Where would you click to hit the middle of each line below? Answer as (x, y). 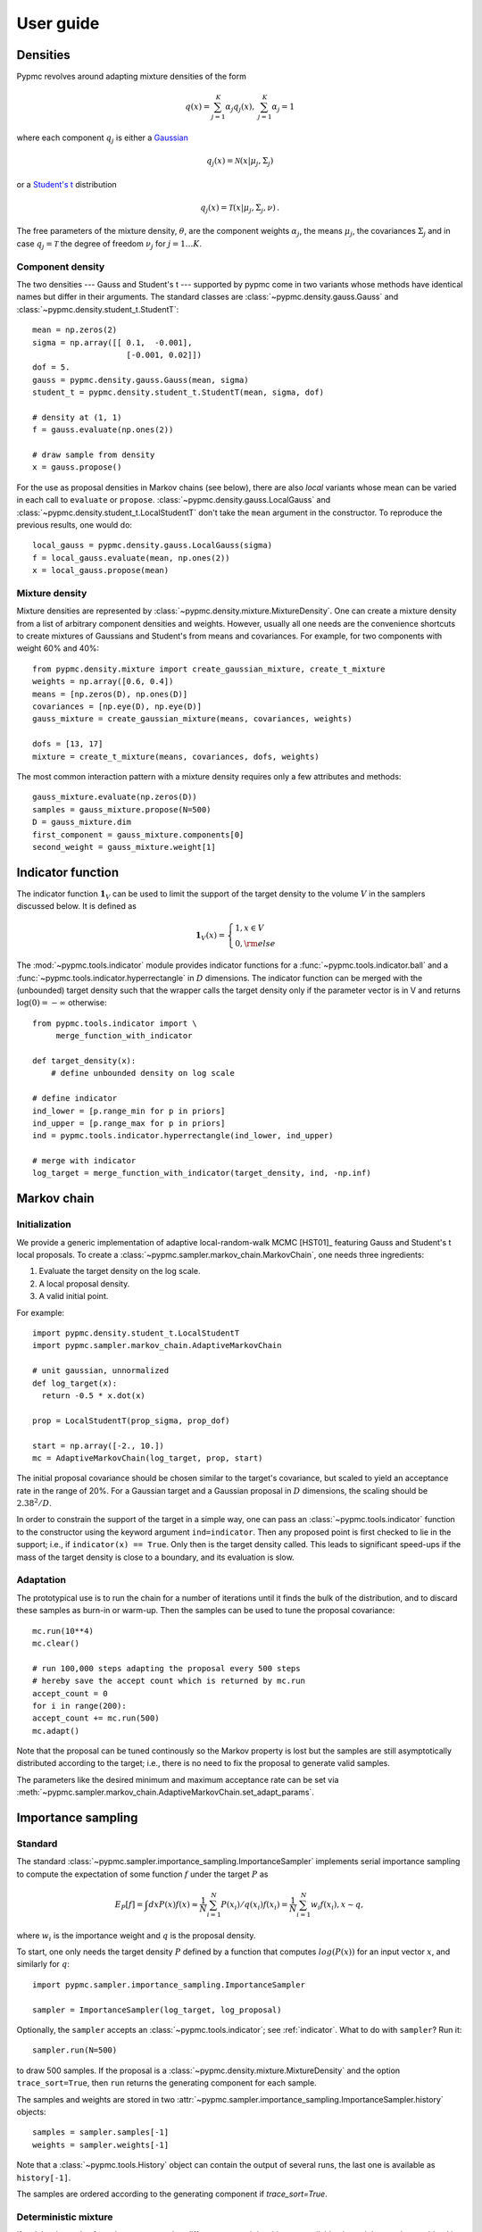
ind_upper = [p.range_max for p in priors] (129, 1123)
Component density (61, 266)
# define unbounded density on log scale (143, 1073)
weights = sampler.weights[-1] (101, 2145)
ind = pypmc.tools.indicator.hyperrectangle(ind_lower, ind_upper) (183, 1136)
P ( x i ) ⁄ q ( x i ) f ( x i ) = (254, 1905)
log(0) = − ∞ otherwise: (62, 1003)
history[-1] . (44, 2178)
